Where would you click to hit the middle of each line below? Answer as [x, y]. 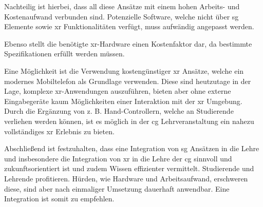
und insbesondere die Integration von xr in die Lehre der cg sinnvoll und [118, 158]
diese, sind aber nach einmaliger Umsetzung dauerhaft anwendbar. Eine [117, 188]
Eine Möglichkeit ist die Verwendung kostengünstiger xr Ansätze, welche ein [124, 70]
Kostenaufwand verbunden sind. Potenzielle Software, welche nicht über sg [121, 16]
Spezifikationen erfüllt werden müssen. [64, 54]
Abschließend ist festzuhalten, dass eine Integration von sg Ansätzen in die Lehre [132, 148]
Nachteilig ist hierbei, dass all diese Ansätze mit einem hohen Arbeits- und [122, 6]
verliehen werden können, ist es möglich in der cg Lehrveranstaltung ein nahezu [129, 121]
